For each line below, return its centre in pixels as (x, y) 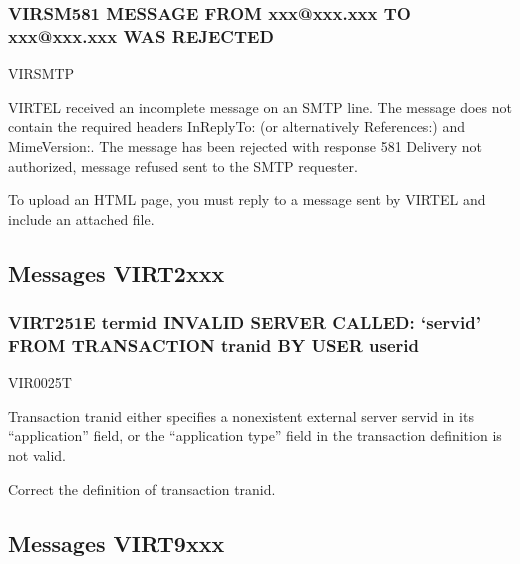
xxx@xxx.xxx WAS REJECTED (141, 35)
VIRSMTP (41, 73)
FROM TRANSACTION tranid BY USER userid (214, 344)
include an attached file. (81, 218)
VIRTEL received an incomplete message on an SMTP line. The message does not (260, 106)
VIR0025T (40, 382)
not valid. (37, 455)
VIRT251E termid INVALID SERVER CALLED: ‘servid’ (244, 322)
